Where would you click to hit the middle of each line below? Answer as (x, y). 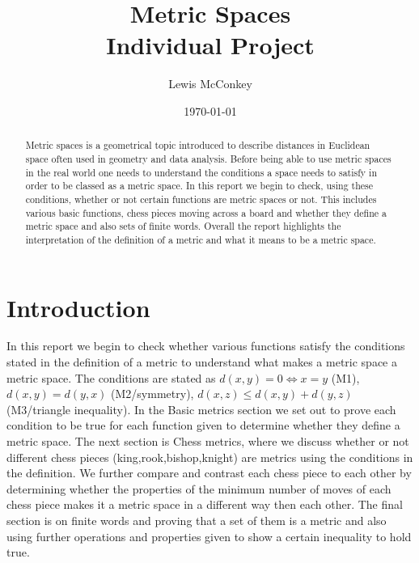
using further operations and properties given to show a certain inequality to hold (209, 536)
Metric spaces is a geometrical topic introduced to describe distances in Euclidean (198, 145)
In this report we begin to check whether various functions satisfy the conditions (206, 346)
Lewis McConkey (210, 84)
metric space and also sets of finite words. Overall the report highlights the (183, 226)
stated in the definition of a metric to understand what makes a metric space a (202, 362)
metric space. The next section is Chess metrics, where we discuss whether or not (208, 441)
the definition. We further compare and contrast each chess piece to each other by (209, 473)
